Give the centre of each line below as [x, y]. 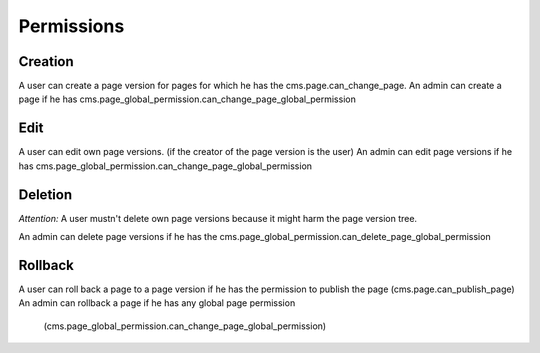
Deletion [45, 194]
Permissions [71, 26]
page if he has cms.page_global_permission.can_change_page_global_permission [187, 99]
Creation [46, 61]
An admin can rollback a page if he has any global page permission [157, 303]
